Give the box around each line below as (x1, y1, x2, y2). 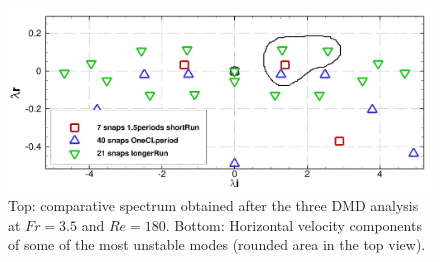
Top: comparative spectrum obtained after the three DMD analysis (8, 195, 419, 216)
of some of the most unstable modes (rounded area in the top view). (8, 234, 426, 255)
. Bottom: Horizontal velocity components (165, 214, 422, 235)
